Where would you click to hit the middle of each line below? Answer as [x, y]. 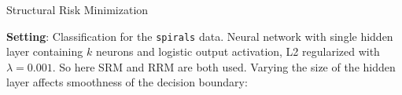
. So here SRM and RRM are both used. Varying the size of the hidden [224, 66]
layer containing [45, 51]
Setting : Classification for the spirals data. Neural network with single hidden [200, 36]
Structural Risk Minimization [77, 9]
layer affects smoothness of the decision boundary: [127, 82]
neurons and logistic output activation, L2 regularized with [238, 51]
